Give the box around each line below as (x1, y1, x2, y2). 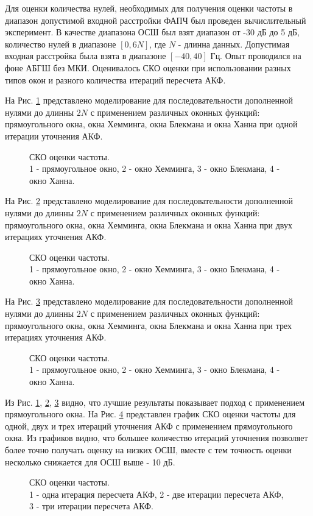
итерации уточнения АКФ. (5, 129, 103, 142)
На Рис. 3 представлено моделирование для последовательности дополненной (5, 295, 293, 308)
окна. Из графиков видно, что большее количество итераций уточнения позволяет (5, 431, 308, 444)
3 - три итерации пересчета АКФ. (29, 500, 154, 512)
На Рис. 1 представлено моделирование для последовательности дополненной (5, 94, 293, 107)
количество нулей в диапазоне (5, 37, 116, 50)
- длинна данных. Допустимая (178, 37, 290, 50)
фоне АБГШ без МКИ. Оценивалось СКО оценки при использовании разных (5, 61, 291, 74)
